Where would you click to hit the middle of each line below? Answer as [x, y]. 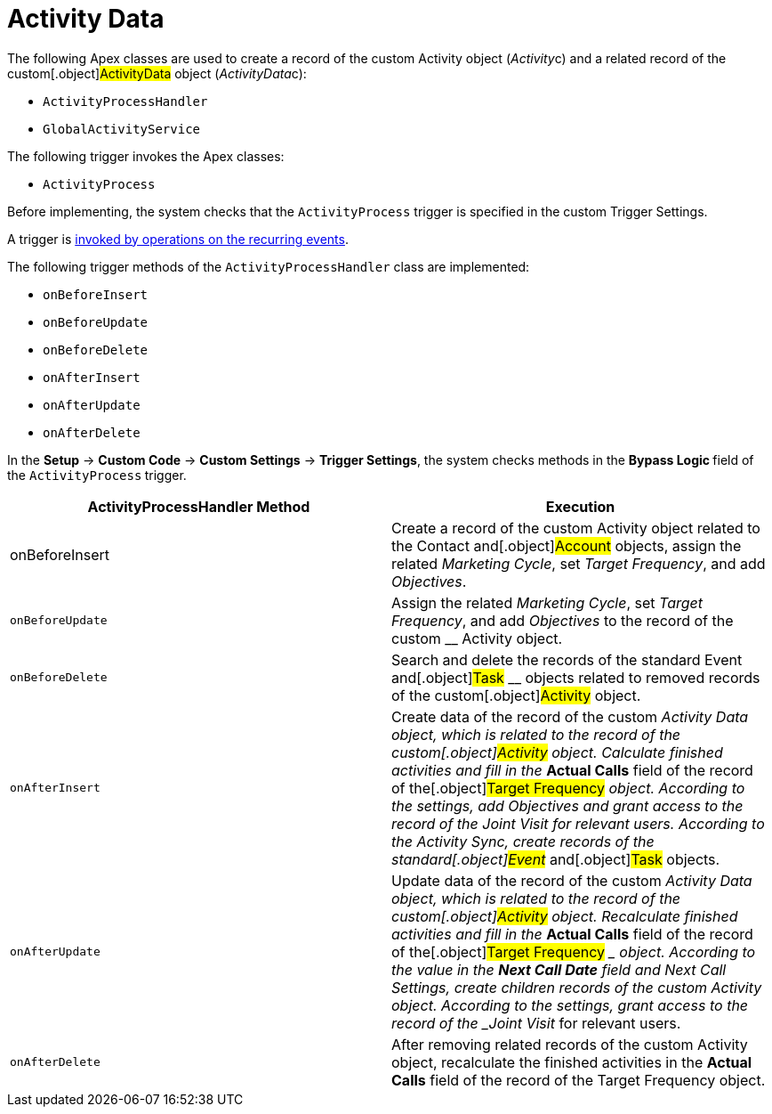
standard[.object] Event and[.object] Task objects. [556, 859]
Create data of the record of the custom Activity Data [570, 716]
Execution [580, 506]
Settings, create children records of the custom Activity [577, 987]
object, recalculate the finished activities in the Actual [572, 1062]
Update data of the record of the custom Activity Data [572, 880]
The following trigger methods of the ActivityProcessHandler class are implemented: [269, 266]
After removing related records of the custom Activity [570, 1044]
